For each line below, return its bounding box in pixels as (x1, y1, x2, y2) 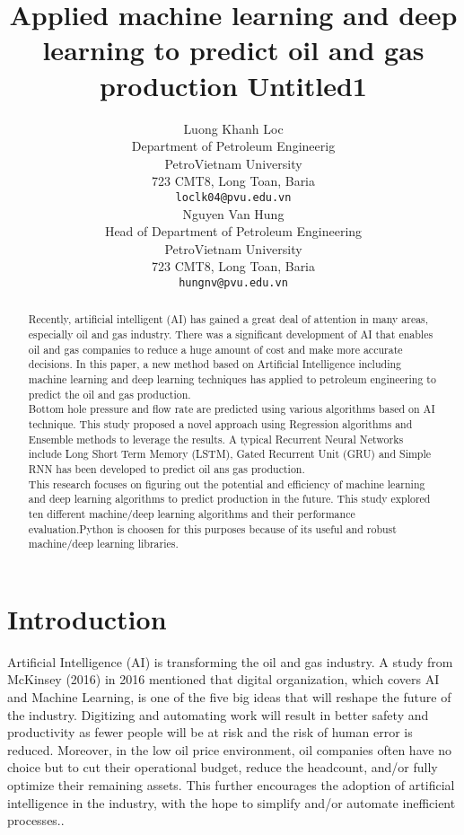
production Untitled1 (100, 66, 367, 103)
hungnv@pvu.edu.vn (179, 276, 288, 289)
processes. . (7, 811, 65, 830)
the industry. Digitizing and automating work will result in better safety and (7, 705, 429, 724)
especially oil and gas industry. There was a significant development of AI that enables (28, 327, 433, 342)
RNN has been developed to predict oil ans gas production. (28, 461, 305, 476)
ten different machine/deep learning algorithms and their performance (28, 505, 355, 521)
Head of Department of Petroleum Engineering (104, 222, 363, 241)
